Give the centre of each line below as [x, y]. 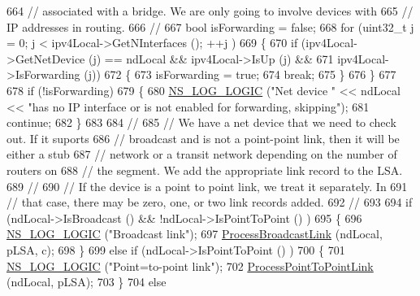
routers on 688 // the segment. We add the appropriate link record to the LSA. [205, 170]
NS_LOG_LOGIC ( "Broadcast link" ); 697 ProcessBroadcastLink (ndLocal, [195, 234]
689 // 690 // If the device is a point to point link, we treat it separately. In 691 [207, 186]
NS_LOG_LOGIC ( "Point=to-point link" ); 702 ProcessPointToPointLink [190, 266]
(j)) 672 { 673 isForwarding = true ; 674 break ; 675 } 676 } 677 [240, 74]
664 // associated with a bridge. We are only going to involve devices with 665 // [210, 11]
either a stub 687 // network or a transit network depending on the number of [202, 154]
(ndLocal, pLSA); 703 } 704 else [87, 282]
